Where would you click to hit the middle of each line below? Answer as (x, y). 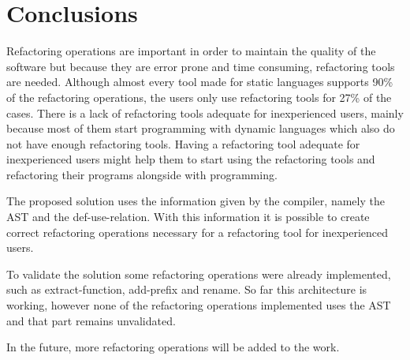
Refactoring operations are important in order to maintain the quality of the (191, 51)
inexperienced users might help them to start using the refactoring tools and (191, 159)
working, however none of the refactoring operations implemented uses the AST (199, 305)
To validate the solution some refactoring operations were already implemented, (199, 274)
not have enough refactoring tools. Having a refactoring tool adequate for (183, 143)
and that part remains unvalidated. (91, 320)
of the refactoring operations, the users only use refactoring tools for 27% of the (199, 97)
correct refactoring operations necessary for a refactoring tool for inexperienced (198, 232)
